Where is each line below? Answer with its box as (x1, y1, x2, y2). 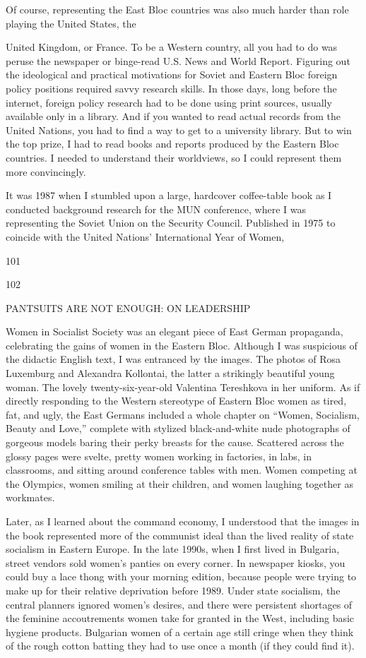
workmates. (6, 490, 55, 505)
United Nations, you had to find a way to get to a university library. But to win (6, 122, 352, 137)
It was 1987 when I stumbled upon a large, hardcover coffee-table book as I (6, 188, 332, 203)
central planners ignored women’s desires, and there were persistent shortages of (6, 597, 353, 611)
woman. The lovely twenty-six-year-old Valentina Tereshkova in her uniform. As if (6, 379, 360, 394)
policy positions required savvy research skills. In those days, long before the (6, 80, 337, 95)
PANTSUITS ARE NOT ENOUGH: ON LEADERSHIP (6, 300, 251, 315)
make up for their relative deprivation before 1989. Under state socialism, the (6, 582, 341, 597)
